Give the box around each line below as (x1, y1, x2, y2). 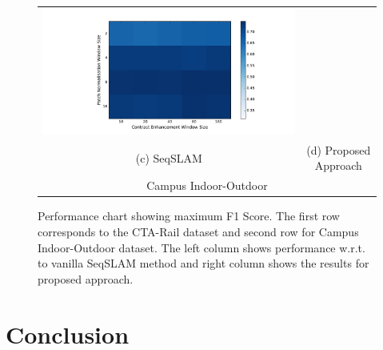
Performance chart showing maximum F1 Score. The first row (38, 207, 340, 224)
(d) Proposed (306, 141, 371, 158)
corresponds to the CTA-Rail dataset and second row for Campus (38, 223, 359, 239)
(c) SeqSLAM (135, 149, 202, 166)
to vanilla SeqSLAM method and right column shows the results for (38, 255, 369, 272)
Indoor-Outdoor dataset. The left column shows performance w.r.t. (38, 239, 365, 255)
